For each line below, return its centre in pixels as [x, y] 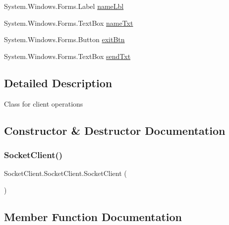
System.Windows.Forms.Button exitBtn [64, 39]
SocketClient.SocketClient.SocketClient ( [65, 173]
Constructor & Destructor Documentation [115, 130]
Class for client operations [44, 103]
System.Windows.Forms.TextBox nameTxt [69, 23]
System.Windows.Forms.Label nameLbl [64, 6]
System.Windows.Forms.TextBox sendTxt [67, 56]
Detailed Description [58, 83]
